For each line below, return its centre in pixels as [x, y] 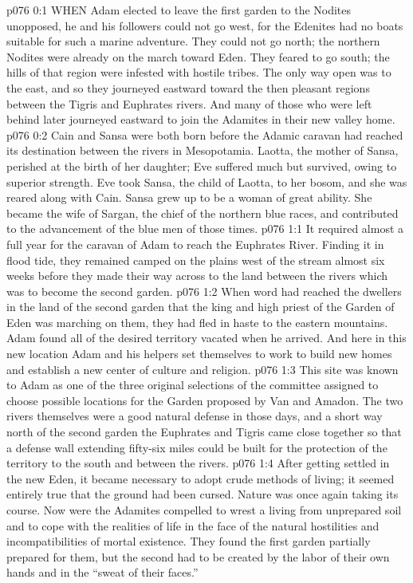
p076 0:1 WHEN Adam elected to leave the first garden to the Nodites [179, 10]
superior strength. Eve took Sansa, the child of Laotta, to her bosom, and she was [207, 181]
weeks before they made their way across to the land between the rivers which [197, 276]
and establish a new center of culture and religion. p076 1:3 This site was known [203, 369]
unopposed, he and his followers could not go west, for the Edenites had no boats [205, 25]
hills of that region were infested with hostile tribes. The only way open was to [199, 72]
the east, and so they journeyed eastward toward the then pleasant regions [188, 87]
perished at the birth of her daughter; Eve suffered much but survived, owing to [202, 165]
